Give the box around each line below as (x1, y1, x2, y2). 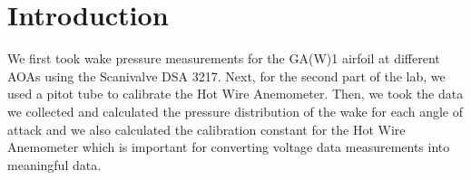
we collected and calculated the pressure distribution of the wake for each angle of (7, 101, 464, 120)
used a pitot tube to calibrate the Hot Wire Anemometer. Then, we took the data (7, 84, 464, 103)
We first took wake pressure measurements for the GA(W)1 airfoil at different (7, 49, 440, 68)
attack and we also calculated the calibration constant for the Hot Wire (7, 119, 406, 138)
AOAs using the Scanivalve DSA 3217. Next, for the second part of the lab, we (7, 66, 446, 85)
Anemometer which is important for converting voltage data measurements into (7, 137, 450, 156)
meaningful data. (7, 155, 102, 174)
